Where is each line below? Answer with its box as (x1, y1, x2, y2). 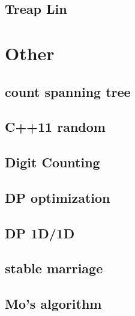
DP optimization (5, 188, 110, 206)
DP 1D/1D (5, 223, 75, 242)
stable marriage (5, 259, 103, 277)
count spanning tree (5, 82, 131, 101)
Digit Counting (5, 153, 100, 172)
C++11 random (5, 117, 106, 136)
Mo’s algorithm (5, 294, 102, 313)
